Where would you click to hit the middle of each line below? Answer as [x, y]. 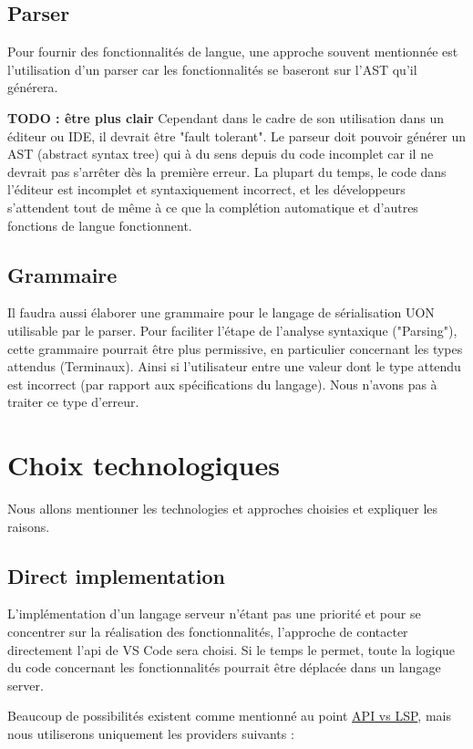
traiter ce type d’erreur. [73, 402]
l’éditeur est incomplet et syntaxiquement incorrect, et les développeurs [206, 189]
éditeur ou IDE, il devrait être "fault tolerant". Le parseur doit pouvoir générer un [237, 135]
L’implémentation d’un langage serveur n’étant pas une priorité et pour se [214, 614]
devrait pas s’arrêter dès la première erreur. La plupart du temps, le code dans [227, 171]
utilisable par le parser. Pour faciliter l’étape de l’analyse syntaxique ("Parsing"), [232, 330]
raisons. [29, 526]
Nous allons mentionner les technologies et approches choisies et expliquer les [223, 509]
